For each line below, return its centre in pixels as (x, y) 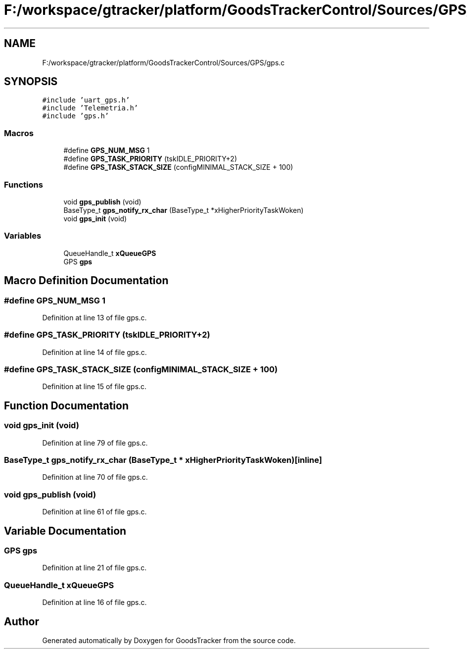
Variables (23, 236)
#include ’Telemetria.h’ (90, 108)
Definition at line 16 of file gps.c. (94, 603)
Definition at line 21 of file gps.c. (94, 568)
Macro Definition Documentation (86, 281)
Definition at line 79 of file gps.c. (95, 443)
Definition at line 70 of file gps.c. (95, 477)
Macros (19, 133)
